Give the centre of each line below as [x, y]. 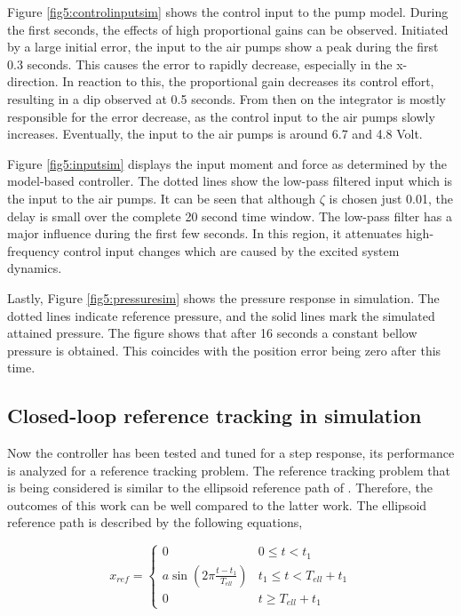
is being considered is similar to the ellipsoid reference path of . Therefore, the [220, 488]
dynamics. [35, 268]
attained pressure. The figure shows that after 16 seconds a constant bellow [212, 333]
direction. [33, 81]
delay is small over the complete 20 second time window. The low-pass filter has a [230, 216]
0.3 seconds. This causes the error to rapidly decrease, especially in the [200, 64]
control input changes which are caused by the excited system [231, 250]
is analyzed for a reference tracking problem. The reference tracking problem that [229, 470]
